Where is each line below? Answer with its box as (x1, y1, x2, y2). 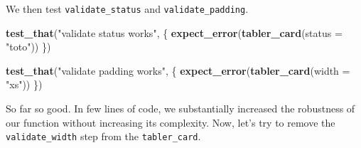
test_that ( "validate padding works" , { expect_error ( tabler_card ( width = (6, 63, 350, 78)
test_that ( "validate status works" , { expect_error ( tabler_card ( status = (6, 25, 343, 40)
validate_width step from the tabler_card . (6, 129, 201, 144)
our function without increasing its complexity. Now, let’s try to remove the (6, 115, 335, 129)
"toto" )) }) (6, 39, 51, 54)
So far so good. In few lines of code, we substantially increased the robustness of (6, 101, 355, 116)
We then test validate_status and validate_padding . (6, 1, 249, 16)
